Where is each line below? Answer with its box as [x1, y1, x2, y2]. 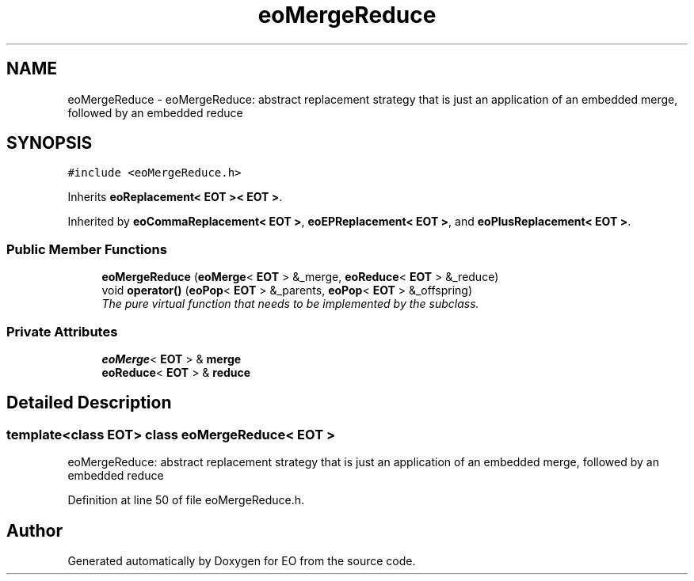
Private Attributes [6, 323, 118, 340]
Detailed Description [6, 393, 172, 413]
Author [6, 520, 63, 541]
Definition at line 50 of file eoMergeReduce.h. [67, 493, 305, 507]
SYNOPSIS [6, 133, 93, 154]
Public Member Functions [6, 241, 167, 257]
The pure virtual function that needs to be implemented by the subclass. [101, 297, 479, 311]
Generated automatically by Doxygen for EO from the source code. [67, 554, 416, 568]
